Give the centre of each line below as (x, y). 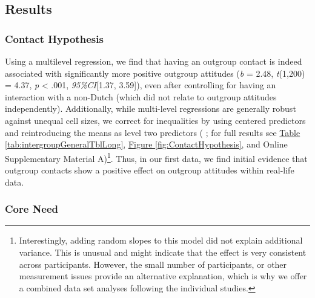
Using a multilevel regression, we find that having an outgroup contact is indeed (154, 61)
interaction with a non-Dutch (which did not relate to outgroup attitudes (141, 96)
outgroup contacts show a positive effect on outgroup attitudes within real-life (150, 170)
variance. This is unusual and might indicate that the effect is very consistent (163, 252)
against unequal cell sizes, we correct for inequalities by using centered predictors (155, 120)
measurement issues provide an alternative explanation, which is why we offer (163, 276)
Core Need (32, 209)
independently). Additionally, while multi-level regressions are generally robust (151, 109)
